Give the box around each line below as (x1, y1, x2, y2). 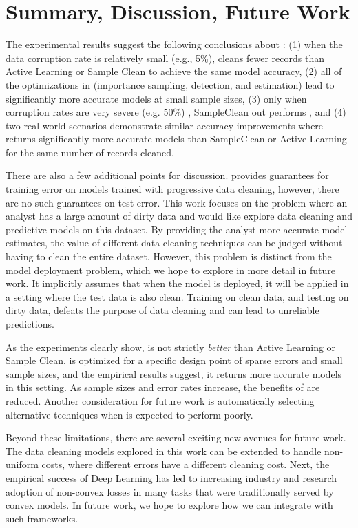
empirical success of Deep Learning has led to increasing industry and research (6, 470, 337, 485)
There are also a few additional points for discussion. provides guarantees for (6, 168, 329, 182)
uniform (6, 457, 39, 472)
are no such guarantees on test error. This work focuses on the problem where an (6, 195, 348, 209)
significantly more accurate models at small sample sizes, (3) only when (6, 91, 307, 105)
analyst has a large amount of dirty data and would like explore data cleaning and (6, 209, 352, 223)
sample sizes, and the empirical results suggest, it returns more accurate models (6, 366, 342, 381)
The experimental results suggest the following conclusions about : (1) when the (6, 37, 343, 52)
